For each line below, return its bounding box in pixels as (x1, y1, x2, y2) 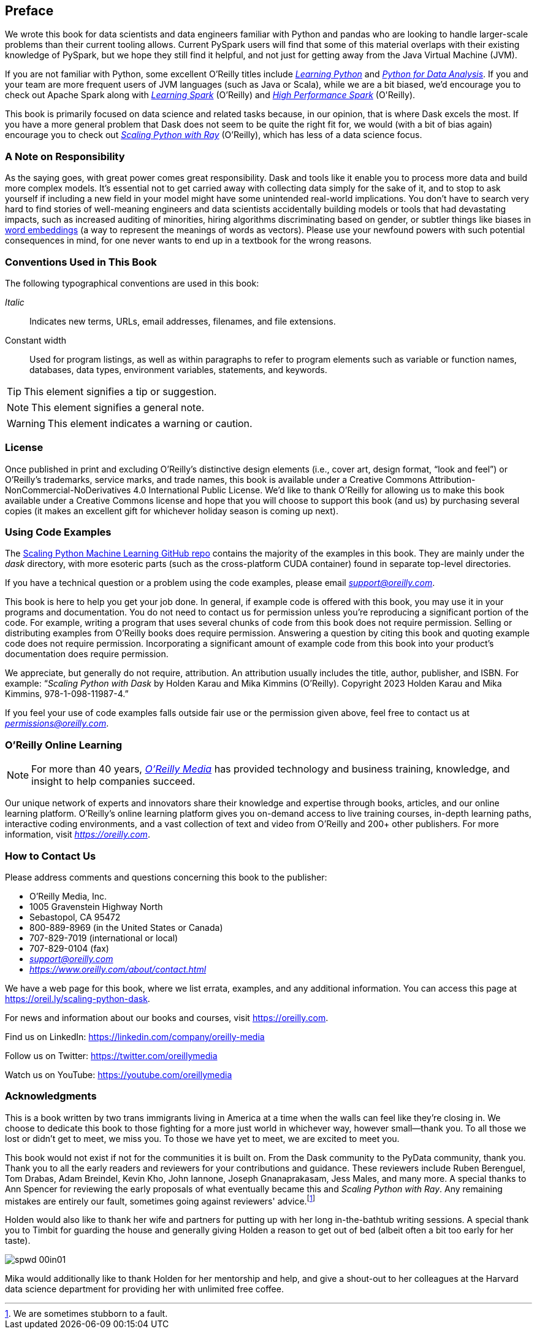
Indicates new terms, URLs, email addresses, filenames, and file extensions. (29, 315, 336, 326)
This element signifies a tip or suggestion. (24, 385, 217, 398)
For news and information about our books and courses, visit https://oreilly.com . (5, 1012, 329, 1023)
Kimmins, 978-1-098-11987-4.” (5, 688, 129, 700)
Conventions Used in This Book (5, 255, 157, 268)
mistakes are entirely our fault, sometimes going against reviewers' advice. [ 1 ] (5, 1193, 315, 1206)
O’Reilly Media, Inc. (29, 890, 107, 901)
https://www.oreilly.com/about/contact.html (29, 963, 207, 974)
